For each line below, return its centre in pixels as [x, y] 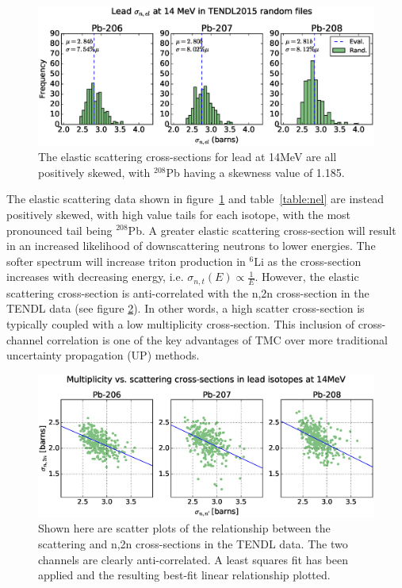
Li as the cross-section [308, 261]
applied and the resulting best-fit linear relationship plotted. [184, 575]
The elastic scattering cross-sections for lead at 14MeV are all [188, 157]
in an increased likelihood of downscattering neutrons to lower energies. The [191, 246]
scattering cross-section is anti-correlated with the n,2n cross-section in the [188, 292]
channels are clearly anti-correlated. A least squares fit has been [193, 559]
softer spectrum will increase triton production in [126, 261]
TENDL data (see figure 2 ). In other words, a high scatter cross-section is [186, 308]
